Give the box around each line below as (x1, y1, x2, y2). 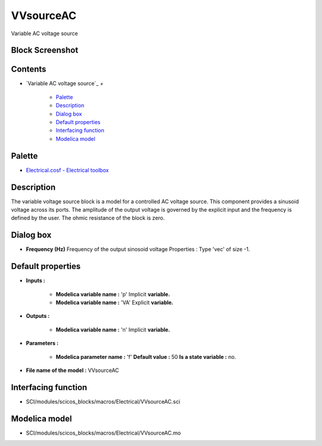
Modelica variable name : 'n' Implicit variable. (55, 326, 171, 333)
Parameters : (26, 340, 59, 347)
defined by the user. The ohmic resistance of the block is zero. (11, 215, 165, 222)
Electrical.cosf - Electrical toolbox (26, 166, 109, 174)
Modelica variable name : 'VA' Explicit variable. (55, 299, 174, 306)
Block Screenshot (11, 45, 79, 55)
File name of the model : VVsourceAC (26, 367, 119, 374)
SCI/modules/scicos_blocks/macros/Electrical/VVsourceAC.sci (26, 398, 181, 405)
